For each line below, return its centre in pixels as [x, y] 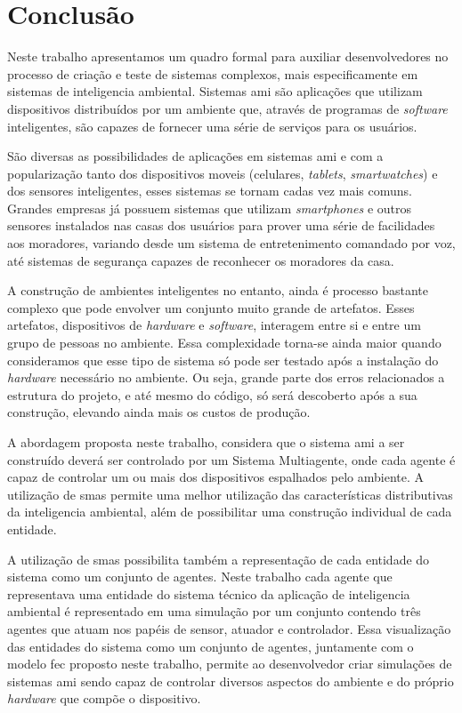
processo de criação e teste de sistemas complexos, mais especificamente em [213, 73]
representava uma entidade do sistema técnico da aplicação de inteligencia [209, 593]
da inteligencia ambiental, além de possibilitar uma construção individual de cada [230, 512]
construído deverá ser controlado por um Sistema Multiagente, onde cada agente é [231, 459]
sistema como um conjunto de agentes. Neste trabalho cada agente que [200, 577]
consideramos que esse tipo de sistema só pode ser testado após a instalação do [223, 360]
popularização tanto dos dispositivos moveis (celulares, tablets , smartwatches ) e [223, 173]
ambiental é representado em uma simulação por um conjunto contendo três [214, 611]
